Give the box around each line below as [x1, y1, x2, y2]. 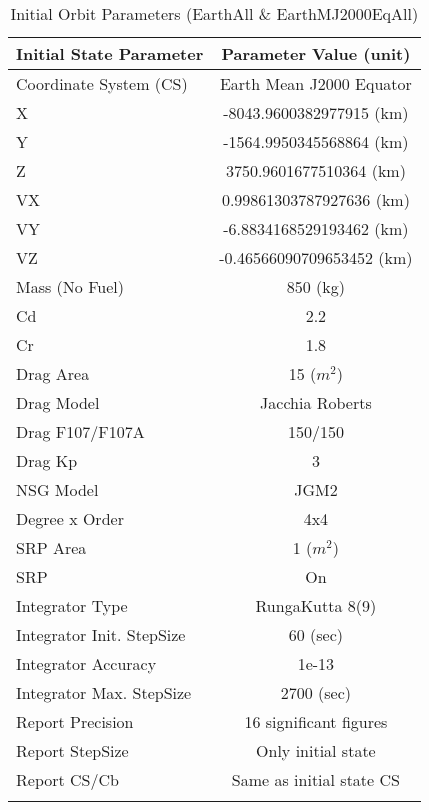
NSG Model [16, 478, 99, 501]
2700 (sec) [280, 681, 352, 704]
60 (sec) [288, 623, 344, 646]
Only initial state [256, 739, 376, 762]
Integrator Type [16, 594, 128, 617]
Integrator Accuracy [16, 652, 157, 675]
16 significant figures [244, 710, 388, 733]
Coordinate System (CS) [16, 72, 188, 95]
